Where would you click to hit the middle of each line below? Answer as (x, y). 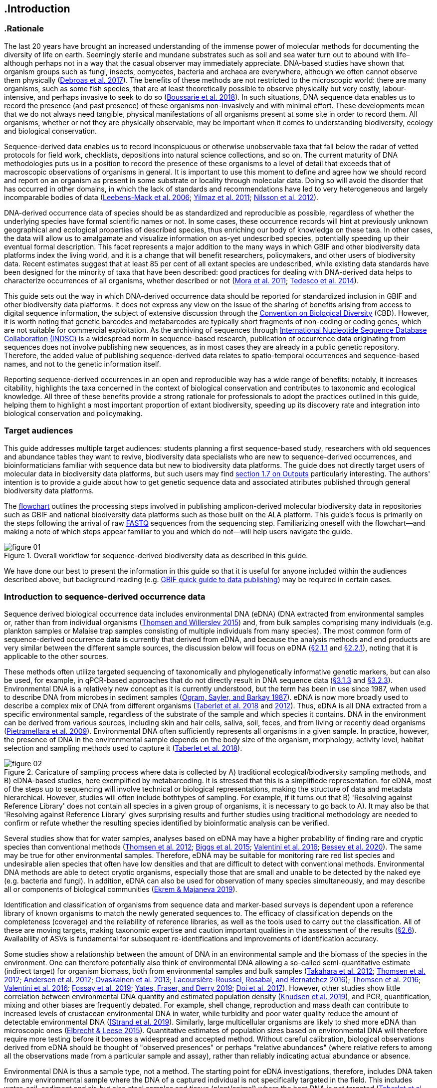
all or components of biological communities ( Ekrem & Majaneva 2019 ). (121, 889)
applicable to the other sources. (56, 656)
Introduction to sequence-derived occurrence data (105, 596)
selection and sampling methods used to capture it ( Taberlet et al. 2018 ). (123, 748)
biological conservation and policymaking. (73, 413)
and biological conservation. (51, 131)
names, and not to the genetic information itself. (83, 364)
